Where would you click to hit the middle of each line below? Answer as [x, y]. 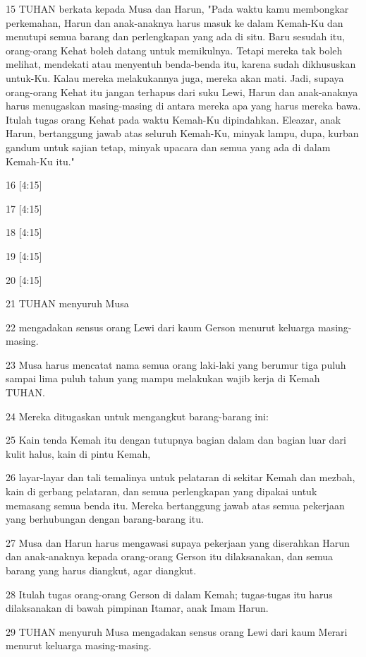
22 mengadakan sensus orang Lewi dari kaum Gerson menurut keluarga [160, 327]
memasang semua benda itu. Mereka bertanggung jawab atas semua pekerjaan [175, 505]
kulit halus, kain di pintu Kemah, [78, 453]
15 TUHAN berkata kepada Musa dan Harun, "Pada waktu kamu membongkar [177, 8]
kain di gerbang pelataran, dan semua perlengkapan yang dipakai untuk [161, 491]
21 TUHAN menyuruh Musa [67, 303]
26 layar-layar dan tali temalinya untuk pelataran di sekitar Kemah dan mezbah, [181, 477]
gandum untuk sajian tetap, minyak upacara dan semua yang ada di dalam [168, 147]
